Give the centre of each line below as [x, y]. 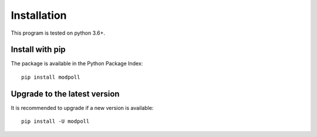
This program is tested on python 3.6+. [58, 33]
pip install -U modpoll [55, 121]
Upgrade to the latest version [65, 94]
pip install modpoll [51, 77]
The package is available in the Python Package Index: [77, 64]
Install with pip [38, 50]
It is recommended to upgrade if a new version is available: [82, 108]
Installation [39, 15]
